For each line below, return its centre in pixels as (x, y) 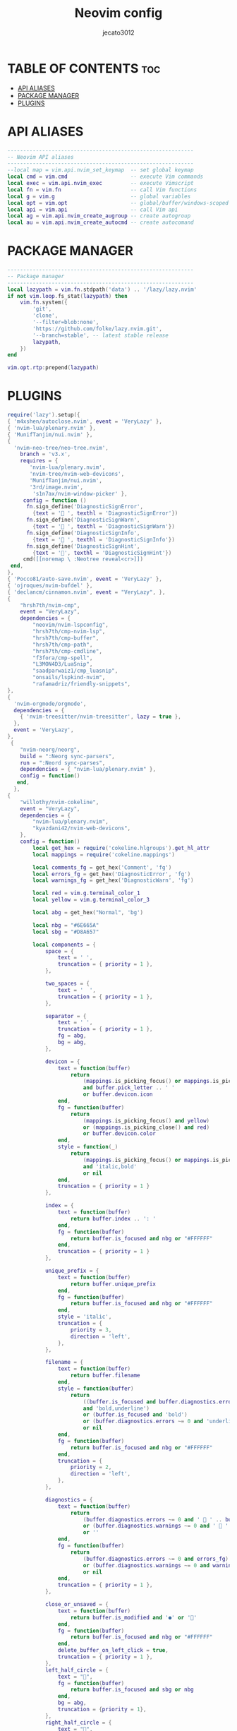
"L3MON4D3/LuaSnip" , (63, 664)
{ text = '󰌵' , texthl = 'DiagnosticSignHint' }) (102, 553)
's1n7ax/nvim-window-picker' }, (80, 493)
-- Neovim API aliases (41, 157)
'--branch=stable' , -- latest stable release (101, 335)
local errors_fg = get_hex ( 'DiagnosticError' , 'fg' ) (112, 874)
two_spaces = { (67, 983)
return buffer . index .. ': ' (113, 1218)
